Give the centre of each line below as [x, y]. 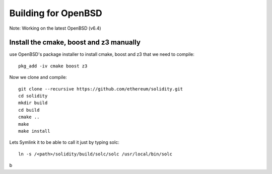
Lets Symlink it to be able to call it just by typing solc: [64, 142]
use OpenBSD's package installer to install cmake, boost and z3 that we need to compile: [102, 54]
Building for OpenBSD [56, 13]
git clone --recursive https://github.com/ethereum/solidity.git [101, 89]
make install [34, 131]
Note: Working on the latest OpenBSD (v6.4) [55, 28]
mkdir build [33, 103]
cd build [29, 110]
